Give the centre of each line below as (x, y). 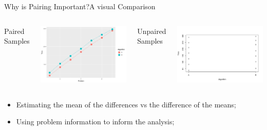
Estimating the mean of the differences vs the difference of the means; (126, 104)
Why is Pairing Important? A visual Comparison (80, 6)
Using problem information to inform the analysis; (95, 122)
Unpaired (152, 31)
